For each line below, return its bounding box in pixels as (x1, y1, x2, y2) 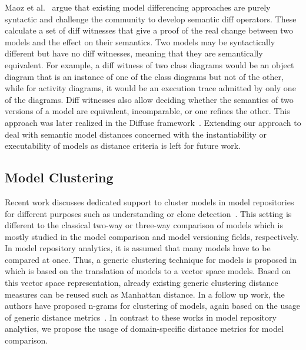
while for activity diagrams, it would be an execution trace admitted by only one (5, 82, 296, 94)
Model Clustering (5, 168, 114, 186)
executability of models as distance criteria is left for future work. (5, 139, 241, 152)
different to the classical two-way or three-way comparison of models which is (5, 219, 283, 231)
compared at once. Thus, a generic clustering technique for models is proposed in (5, 253, 297, 265)
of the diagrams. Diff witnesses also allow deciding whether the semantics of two (5, 93, 294, 105)
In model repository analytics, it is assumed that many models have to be (5, 242, 271, 254)
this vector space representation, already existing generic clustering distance (5, 276, 278, 289)
